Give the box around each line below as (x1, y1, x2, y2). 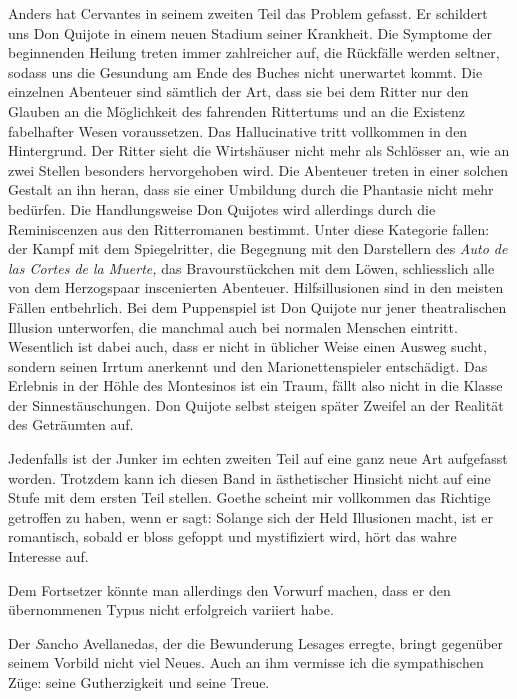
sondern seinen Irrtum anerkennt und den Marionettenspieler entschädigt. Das (8, 355, 488, 376)
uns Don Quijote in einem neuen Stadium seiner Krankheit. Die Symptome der (8, 22, 493, 43)
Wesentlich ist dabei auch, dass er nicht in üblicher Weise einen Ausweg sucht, (8, 336, 487, 357)
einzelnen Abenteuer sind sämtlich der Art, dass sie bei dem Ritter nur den (8, 81, 469, 102)
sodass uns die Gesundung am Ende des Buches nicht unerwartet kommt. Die (8, 61, 483, 82)
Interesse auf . (8, 546, 89, 567)
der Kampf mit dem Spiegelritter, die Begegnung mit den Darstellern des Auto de (8, 238, 508, 259)
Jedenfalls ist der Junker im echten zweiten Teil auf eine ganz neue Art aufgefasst (8, 448, 508, 469)
